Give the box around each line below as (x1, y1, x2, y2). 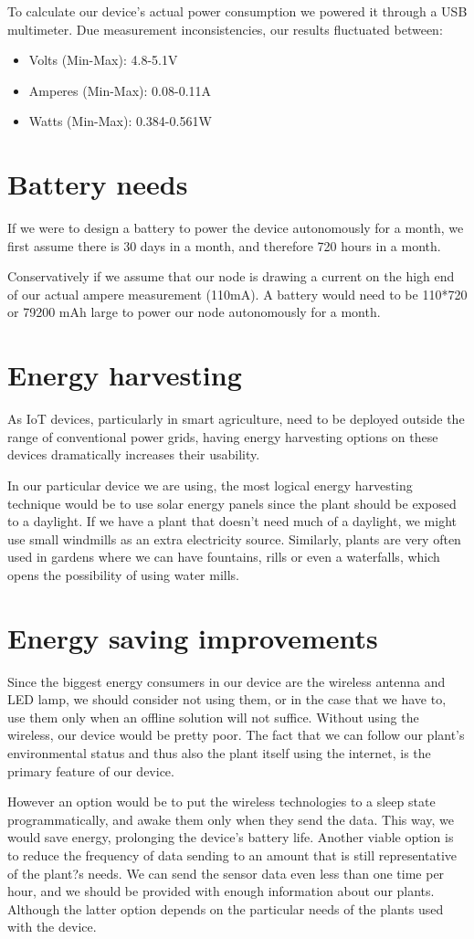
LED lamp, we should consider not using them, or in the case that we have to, (7, 690, 447, 709)
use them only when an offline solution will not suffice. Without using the (7, 707, 419, 726)
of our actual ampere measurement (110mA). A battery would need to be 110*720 (7, 284, 468, 303)
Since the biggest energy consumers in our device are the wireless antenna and (7, 671, 446, 691)
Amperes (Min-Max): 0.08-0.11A (28, 80, 212, 100)
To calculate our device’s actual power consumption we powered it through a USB (7, 2, 468, 20)
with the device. (7, 917, 97, 936)
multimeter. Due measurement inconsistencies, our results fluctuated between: (7, 19, 443, 38)
